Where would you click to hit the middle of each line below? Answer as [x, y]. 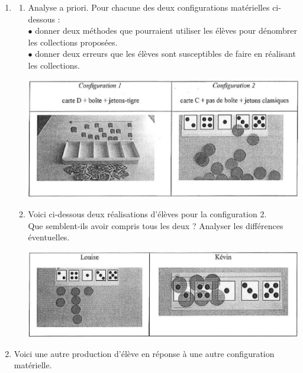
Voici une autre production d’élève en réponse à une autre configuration [144, 353]
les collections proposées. [73, 42]
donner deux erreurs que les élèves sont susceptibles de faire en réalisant [165, 54]
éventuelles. [49, 237]
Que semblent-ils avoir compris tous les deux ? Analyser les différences [156, 225]
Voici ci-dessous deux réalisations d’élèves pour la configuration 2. [147, 213]
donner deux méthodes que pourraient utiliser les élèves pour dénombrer [166, 30]
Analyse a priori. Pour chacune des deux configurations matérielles [149, 7]
